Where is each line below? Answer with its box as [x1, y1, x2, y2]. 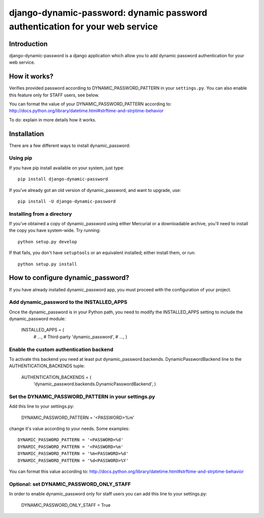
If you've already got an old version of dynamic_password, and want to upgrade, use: [9, 187, 181, 193]
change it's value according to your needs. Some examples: [9, 426, 130, 432]
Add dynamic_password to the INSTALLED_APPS [9, 299, 128, 306]
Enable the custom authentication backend [9, 346, 113, 353]
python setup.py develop [18, 239, 77, 244]
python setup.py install [18, 261, 77, 267]
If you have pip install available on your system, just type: [9, 165, 125, 171]
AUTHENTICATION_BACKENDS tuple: [9, 363, 85, 369]
